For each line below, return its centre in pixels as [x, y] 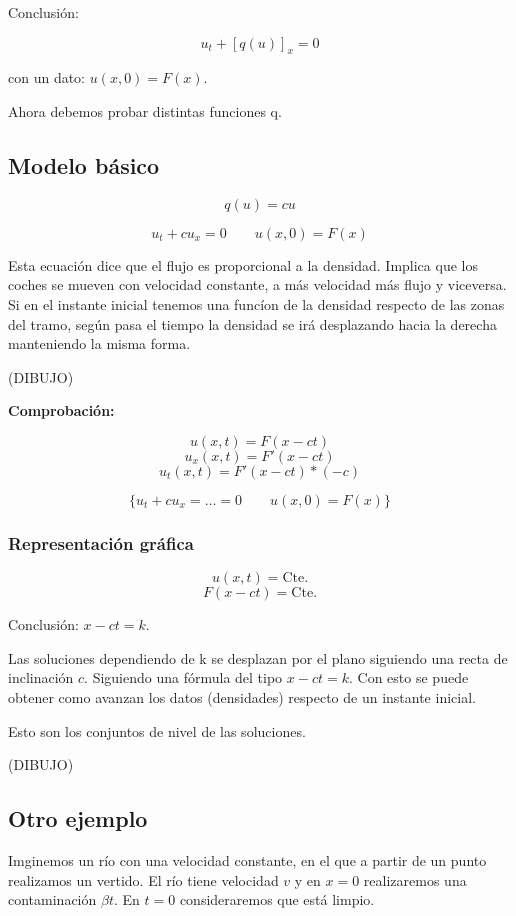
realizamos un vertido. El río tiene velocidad [143, 879]
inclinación [41, 677]
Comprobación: [61, 410]
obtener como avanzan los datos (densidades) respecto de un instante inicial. [242, 696]
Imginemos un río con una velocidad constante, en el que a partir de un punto [247, 859]
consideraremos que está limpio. [277, 899]
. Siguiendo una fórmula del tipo [183, 677]
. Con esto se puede [409, 677]
